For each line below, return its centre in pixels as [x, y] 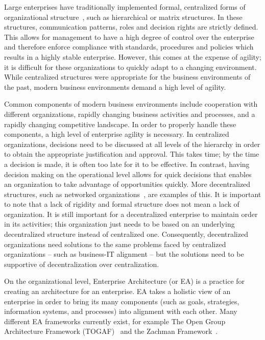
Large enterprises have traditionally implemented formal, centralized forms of [125, 7]
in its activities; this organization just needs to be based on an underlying [119, 224]
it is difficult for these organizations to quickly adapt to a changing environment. [130, 67]
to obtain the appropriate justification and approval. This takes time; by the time [132, 154]
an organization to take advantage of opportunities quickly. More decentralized [127, 184]
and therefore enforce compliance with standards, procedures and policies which [129, 47]
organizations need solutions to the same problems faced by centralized [115, 244]
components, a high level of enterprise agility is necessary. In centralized [117, 134]
